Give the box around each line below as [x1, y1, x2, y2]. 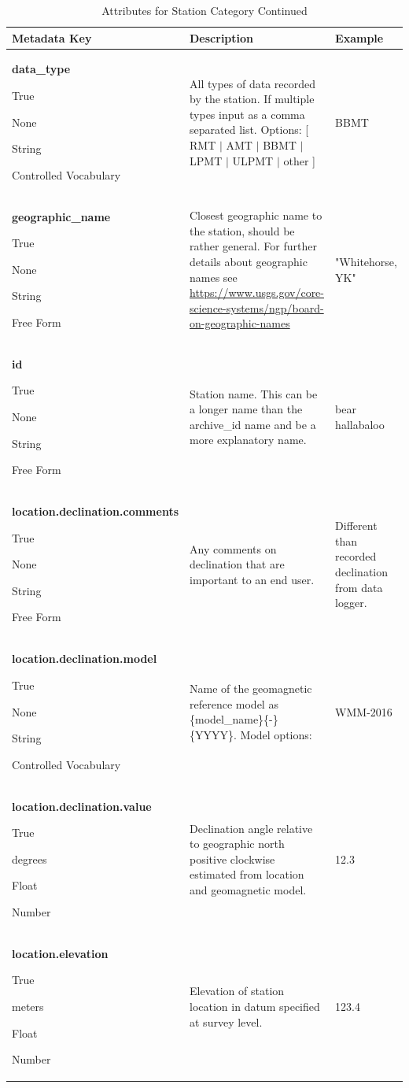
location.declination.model [12, 650, 157, 667]
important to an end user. [190, 571, 315, 587]
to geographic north [190, 835, 285, 852]
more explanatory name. [190, 431, 307, 448]
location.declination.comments [12, 503, 179, 520]
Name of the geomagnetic [190, 680, 312, 697]
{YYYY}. [190, 726, 237, 742]
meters [12, 997, 44, 1014]
